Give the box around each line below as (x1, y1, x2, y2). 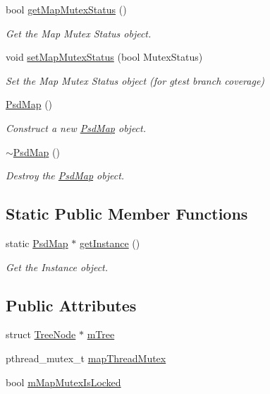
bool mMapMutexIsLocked (6, 374, 121, 389)
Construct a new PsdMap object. (6, 120, 147, 135)
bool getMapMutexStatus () (6, 2, 127, 16)
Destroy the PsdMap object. (6, 168, 125, 183)
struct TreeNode (6, 327, 76, 342)
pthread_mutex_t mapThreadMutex (6, 350, 166, 365)
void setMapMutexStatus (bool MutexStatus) (6, 49, 203, 64)
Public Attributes (6, 294, 137, 316)
